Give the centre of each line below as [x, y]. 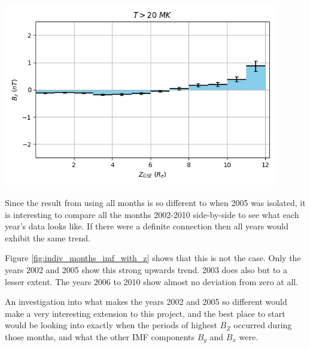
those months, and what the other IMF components [100, 336]
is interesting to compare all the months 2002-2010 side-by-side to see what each [152, 214]
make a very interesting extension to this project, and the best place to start [145, 313]
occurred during [263, 325]
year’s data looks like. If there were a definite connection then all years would [147, 226]
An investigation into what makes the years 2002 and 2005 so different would [146, 302]
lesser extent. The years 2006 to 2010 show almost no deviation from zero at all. [152, 281]
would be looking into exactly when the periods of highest [111, 325]
